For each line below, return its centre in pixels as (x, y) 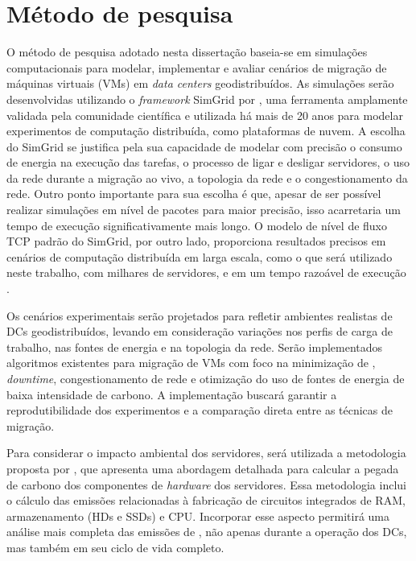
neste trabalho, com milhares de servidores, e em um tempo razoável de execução (206, 272)
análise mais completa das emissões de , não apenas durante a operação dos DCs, (207, 532)
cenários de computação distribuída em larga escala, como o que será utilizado (200, 256)
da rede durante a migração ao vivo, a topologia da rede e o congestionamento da (207, 177)
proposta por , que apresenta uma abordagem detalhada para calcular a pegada (203, 468)
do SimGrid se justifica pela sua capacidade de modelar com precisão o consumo (204, 146)
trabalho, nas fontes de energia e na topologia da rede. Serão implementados (195, 346)
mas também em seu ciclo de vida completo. (115, 547)
